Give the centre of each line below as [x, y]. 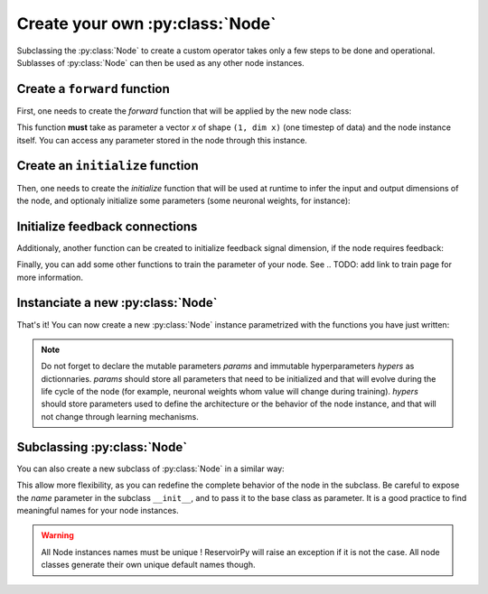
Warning [57, 535]
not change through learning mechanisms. [120, 416]
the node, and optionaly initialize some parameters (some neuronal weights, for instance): [184, 200]
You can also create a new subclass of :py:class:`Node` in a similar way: [150, 469]
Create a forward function [94, 89]
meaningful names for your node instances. [98, 510]
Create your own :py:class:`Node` [146, 23]
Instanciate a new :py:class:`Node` [117, 303]
